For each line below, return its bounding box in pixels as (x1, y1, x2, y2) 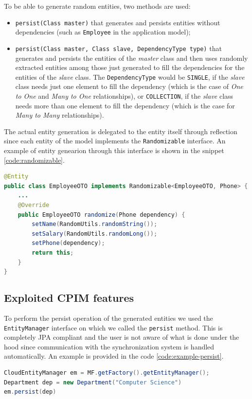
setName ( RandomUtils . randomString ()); (32, 221, 158, 228)
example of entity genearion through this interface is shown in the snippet (4, 145, 224, 156)
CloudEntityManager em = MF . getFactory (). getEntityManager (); (4, 369, 210, 377)
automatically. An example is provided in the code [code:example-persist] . (4, 351, 224, 361)
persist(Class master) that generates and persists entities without (15, 17, 220, 27)
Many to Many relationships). (15, 110, 104, 120)
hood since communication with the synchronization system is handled (4, 341, 215, 351)
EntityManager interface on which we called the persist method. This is (4, 322, 223, 332)
